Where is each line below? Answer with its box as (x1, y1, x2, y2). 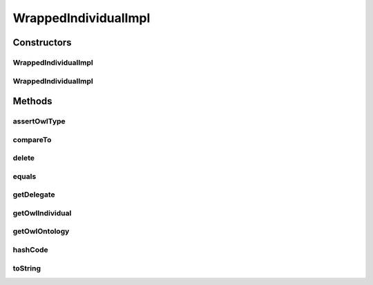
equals (12, 171, 37, 181)
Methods (12, 95, 52, 107)
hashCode (12, 245, 48, 255)
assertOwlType (12, 117, 66, 126)
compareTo (12, 135, 52, 144)
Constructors (12, 37, 72, 48)
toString (12, 263, 41, 273)
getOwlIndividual (12, 208, 72, 217)
